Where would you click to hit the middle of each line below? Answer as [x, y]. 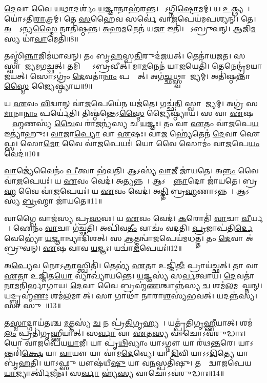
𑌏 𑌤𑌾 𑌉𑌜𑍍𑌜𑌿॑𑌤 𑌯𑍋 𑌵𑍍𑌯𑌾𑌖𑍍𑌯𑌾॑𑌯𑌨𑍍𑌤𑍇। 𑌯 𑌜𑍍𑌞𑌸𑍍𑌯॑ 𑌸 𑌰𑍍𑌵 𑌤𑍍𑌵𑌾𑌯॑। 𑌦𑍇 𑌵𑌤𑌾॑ [129, 275]
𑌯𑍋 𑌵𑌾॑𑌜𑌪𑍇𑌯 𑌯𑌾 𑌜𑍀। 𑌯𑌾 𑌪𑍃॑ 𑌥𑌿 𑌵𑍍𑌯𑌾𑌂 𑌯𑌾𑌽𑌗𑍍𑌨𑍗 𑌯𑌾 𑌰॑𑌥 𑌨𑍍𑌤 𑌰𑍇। [120, 343]
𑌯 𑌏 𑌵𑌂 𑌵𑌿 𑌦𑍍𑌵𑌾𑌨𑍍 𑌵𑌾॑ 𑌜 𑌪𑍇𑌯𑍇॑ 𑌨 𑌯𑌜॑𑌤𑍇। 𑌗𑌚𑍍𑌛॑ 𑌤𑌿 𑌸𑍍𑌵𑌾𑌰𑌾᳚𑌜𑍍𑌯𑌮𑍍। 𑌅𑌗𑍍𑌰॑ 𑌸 [131, 103]
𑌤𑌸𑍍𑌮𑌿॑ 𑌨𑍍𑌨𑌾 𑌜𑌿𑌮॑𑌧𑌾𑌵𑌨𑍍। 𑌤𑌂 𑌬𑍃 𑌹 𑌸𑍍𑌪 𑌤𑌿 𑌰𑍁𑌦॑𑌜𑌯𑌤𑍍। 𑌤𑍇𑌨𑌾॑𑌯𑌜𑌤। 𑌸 [125, 56]
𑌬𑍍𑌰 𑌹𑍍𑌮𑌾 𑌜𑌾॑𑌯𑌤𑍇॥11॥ [62, 201]
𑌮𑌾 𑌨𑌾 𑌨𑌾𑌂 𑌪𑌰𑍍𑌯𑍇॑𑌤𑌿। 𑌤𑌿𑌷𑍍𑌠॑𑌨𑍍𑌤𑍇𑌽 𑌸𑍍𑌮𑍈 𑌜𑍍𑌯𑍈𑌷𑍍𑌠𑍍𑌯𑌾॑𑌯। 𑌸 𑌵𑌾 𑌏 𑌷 [129, 113]
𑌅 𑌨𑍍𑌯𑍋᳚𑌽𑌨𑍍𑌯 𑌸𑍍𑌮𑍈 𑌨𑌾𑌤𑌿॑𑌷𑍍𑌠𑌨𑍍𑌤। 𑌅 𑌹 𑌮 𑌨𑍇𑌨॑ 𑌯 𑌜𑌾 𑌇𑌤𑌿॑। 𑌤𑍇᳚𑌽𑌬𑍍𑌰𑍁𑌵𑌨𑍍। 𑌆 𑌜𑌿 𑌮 [130, 28]
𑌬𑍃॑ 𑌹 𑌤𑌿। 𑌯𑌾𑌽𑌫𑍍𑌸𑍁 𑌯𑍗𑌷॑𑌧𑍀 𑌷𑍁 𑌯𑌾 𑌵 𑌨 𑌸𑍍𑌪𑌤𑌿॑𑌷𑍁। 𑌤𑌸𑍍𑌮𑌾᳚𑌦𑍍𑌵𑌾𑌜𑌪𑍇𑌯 [128, 363]
